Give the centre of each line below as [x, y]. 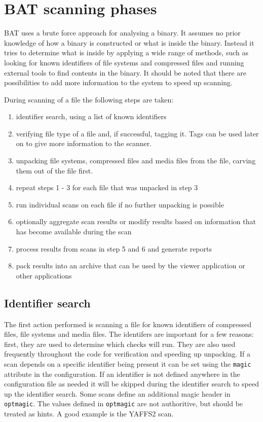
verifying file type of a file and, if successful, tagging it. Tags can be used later [137, 133]
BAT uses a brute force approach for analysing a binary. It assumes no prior [122, 33]
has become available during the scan [74, 232]
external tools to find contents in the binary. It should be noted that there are [125, 72]
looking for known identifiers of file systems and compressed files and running [124, 62]
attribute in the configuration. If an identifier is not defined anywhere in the [122, 374]
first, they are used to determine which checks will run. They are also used [120, 344]
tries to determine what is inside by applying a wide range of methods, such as [126, 52]
